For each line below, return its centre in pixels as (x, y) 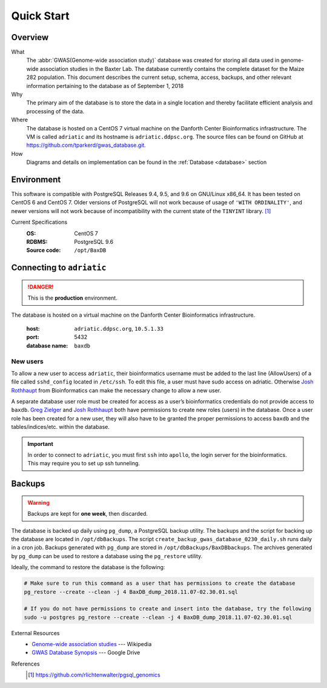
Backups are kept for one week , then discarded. (88, 514)
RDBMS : (37, 242)
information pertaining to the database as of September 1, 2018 (105, 86)
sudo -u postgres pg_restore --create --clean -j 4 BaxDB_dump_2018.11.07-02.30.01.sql (158, 617)
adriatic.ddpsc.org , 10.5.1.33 (119, 328)
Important (41, 443)
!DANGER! (41, 287)
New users (27, 361)
